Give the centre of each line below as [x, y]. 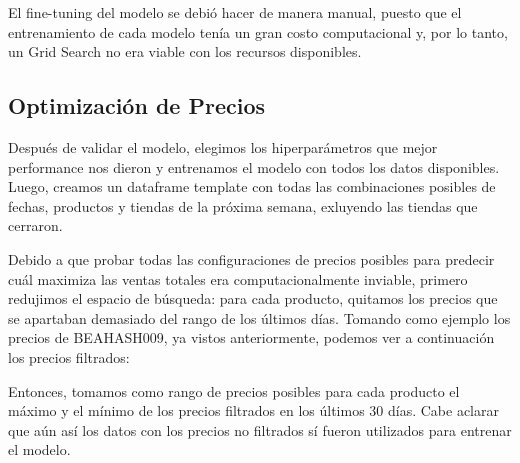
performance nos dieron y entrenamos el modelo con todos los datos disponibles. [254, 166]
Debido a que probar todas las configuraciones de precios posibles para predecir [251, 258]
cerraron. [35, 225]
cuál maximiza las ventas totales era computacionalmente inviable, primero [238, 278]
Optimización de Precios [136, 105]
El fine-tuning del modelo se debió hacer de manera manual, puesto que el [235, 12]
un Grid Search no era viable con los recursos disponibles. [185, 51]
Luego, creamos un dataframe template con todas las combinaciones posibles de [252, 186]
